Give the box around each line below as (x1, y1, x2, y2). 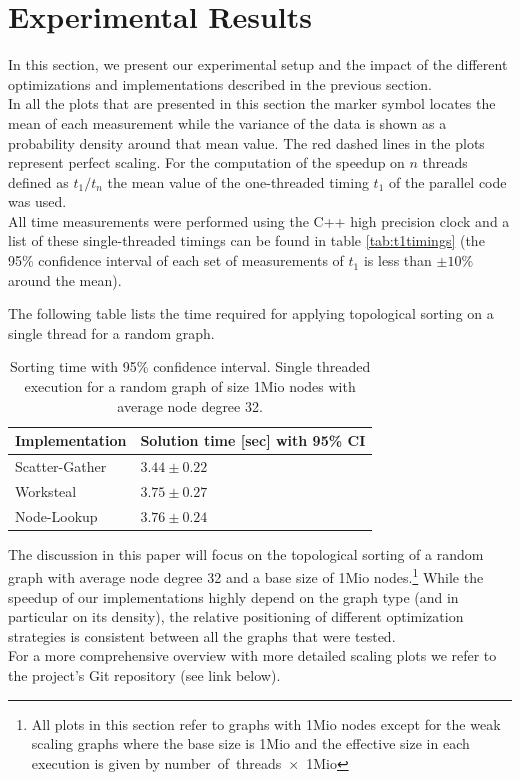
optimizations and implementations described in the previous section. (8, 73, 432, 94)
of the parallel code (389, 171, 507, 192)
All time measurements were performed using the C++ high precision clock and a (8, 210, 510, 231)
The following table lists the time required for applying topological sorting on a (8, 303, 494, 324)
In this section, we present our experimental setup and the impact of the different (8, 54, 508, 75)
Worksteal (15, 480, 77, 501)
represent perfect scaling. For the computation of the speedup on (8, 152, 405, 173)
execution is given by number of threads (31, 752, 282, 773)
